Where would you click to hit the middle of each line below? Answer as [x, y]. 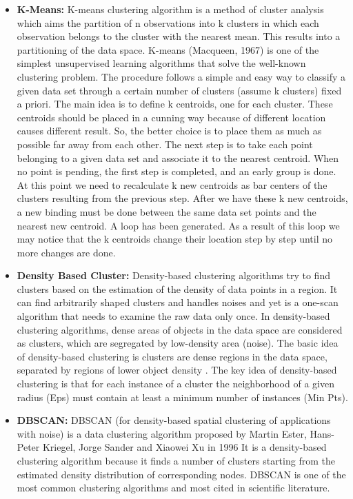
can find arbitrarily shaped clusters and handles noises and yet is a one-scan [178, 302]
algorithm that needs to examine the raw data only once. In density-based [173, 316]
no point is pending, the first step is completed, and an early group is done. [176, 171]
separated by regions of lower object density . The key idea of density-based [177, 370]
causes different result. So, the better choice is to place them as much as [169, 131]
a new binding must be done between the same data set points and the [167, 211]
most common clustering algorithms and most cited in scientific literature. [173, 488]
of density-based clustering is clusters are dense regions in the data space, [172, 356]
